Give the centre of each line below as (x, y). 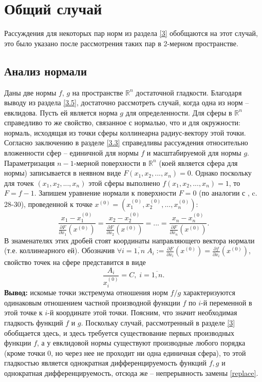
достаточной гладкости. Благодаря (189, 92)
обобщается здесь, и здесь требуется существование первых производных (119, 332)
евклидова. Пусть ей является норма (61, 112)
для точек (19, 183)
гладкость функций (34, 322)
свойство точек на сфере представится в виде (75, 262)
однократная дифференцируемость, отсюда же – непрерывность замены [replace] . (131, 373)
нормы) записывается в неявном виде (63, 173)
